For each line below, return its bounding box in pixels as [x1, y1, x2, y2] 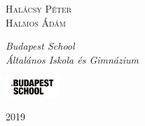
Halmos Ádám [6, 15, 66, 29]
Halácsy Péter [6, 1, 72, 15]
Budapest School [6, 38, 75, 53]
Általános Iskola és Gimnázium [6, 52, 139, 66]
